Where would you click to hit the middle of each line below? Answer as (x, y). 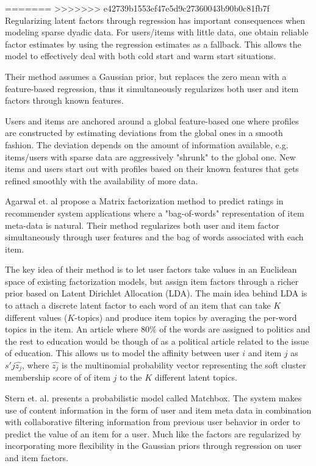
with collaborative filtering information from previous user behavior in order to (153, 422)
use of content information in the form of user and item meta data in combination (158, 410)
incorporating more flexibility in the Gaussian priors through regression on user (153, 446)
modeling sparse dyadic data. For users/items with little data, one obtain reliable (157, 32)
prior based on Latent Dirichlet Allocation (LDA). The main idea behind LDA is (156, 293)
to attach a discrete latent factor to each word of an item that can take (138, 305)
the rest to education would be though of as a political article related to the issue (157, 341)
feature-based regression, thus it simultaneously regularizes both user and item (152, 88)
